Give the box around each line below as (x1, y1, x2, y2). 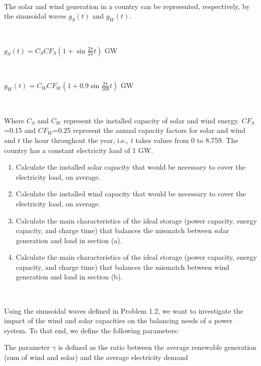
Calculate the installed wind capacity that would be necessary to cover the (16, 188, 246, 199)
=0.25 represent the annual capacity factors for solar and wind (52, 125, 245, 135)
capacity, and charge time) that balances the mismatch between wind (16, 261, 229, 272)
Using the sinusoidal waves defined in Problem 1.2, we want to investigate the (4, 305, 243, 316)
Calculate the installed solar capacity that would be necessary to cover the (16, 162, 245, 172)
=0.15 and (4, 125, 36, 135)
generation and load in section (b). (16, 271, 123, 282)
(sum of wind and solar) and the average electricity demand (4, 352, 188, 362)
